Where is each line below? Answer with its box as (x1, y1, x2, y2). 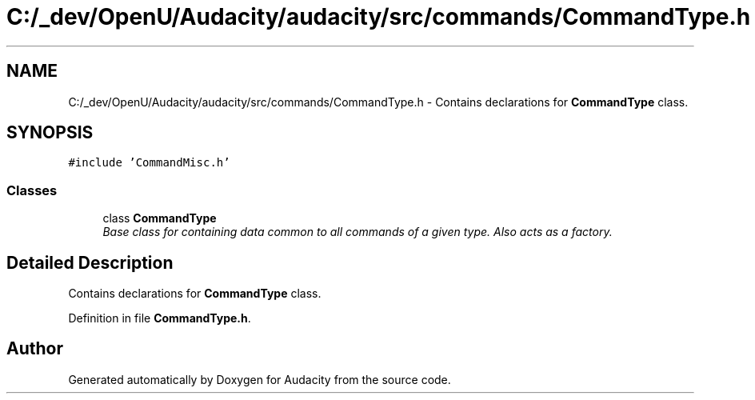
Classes (6, 182, 58, 198)
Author (6, 338, 63, 359)
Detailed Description (6, 252, 174, 273)
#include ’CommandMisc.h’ (68, 156, 230, 170)
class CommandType (102, 211, 217, 226)
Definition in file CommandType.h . (68, 311, 251, 326)
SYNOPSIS (6, 122, 94, 143)
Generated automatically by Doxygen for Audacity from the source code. (68, 372, 451, 386)
